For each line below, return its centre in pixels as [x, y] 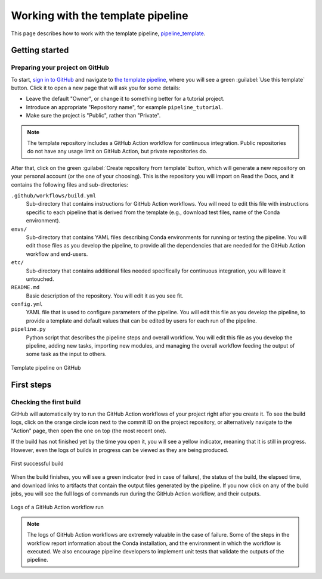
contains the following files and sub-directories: [70, 184]
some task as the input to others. [66, 354]
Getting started [40, 50]
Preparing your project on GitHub [60, 67]
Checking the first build [46, 402]
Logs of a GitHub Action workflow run [58, 507]
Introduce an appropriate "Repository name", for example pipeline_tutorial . [124, 107]
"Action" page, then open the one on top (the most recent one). [89, 431]
